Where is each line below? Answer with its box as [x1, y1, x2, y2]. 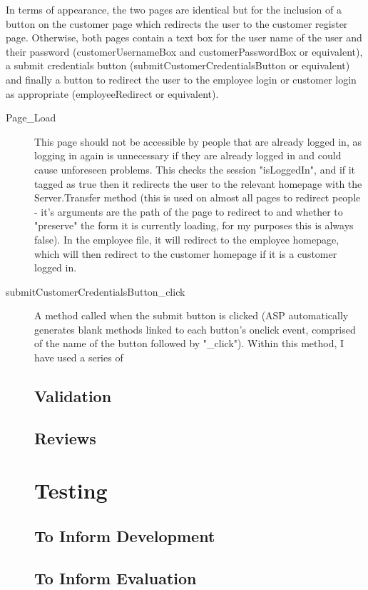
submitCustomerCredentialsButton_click [6, 284, 185, 299]
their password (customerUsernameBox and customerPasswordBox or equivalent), [6, 44, 363, 59]
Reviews [34, 426, 96, 449]
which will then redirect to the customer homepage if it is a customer [34, 246, 337, 261]
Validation [34, 385, 112, 407]
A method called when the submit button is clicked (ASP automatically [34, 308, 349, 323]
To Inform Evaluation [34, 566, 197, 589]
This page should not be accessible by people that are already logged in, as [34, 134, 362, 149]
